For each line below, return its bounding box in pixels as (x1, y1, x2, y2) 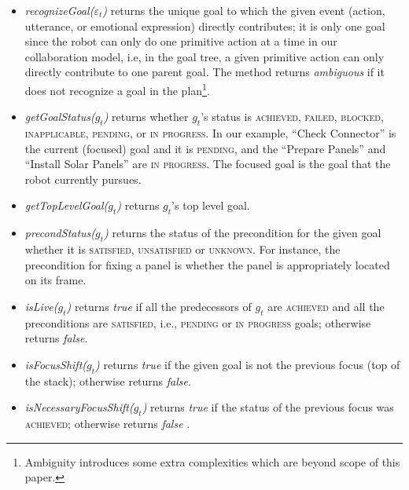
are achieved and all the (267, 298, 385, 314)
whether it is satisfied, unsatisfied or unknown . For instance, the (24, 240, 341, 257)
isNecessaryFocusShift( (24, 399, 134, 415)
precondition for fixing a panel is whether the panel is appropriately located (24, 256, 390, 272)
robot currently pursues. (24, 170, 142, 187)
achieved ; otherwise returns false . (24, 415, 190, 431)
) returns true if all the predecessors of (66, 298, 252, 314)
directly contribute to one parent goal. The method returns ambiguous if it (24, 64, 385, 80)
